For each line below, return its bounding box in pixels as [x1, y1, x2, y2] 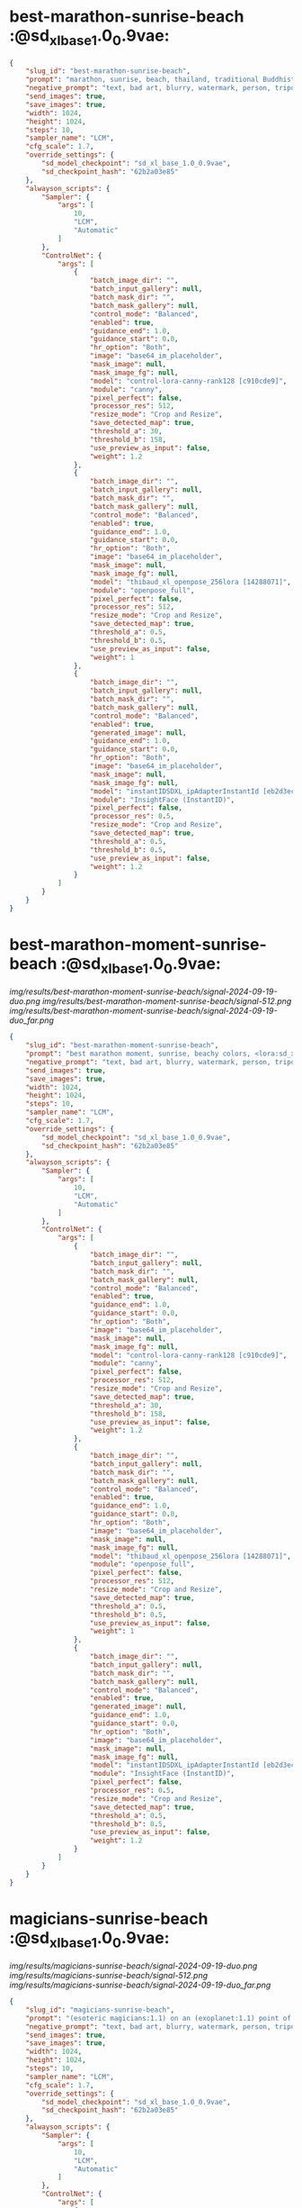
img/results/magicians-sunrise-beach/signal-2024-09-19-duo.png [9, 1960, 258, 1971]
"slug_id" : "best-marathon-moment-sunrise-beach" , [25, 1041, 219, 1050]
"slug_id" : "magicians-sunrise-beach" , [25, 2005, 175, 2014]
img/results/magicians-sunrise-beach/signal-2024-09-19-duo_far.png [9, 1979, 271, 1991]
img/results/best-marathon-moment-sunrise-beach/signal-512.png [41, 996, 292, 1007]
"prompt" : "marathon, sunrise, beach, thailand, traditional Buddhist [25, 75, 296, 85]
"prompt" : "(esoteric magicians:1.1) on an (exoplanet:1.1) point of [25, 2013, 292, 2022]
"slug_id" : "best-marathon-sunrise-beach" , [25, 67, 191, 76]
